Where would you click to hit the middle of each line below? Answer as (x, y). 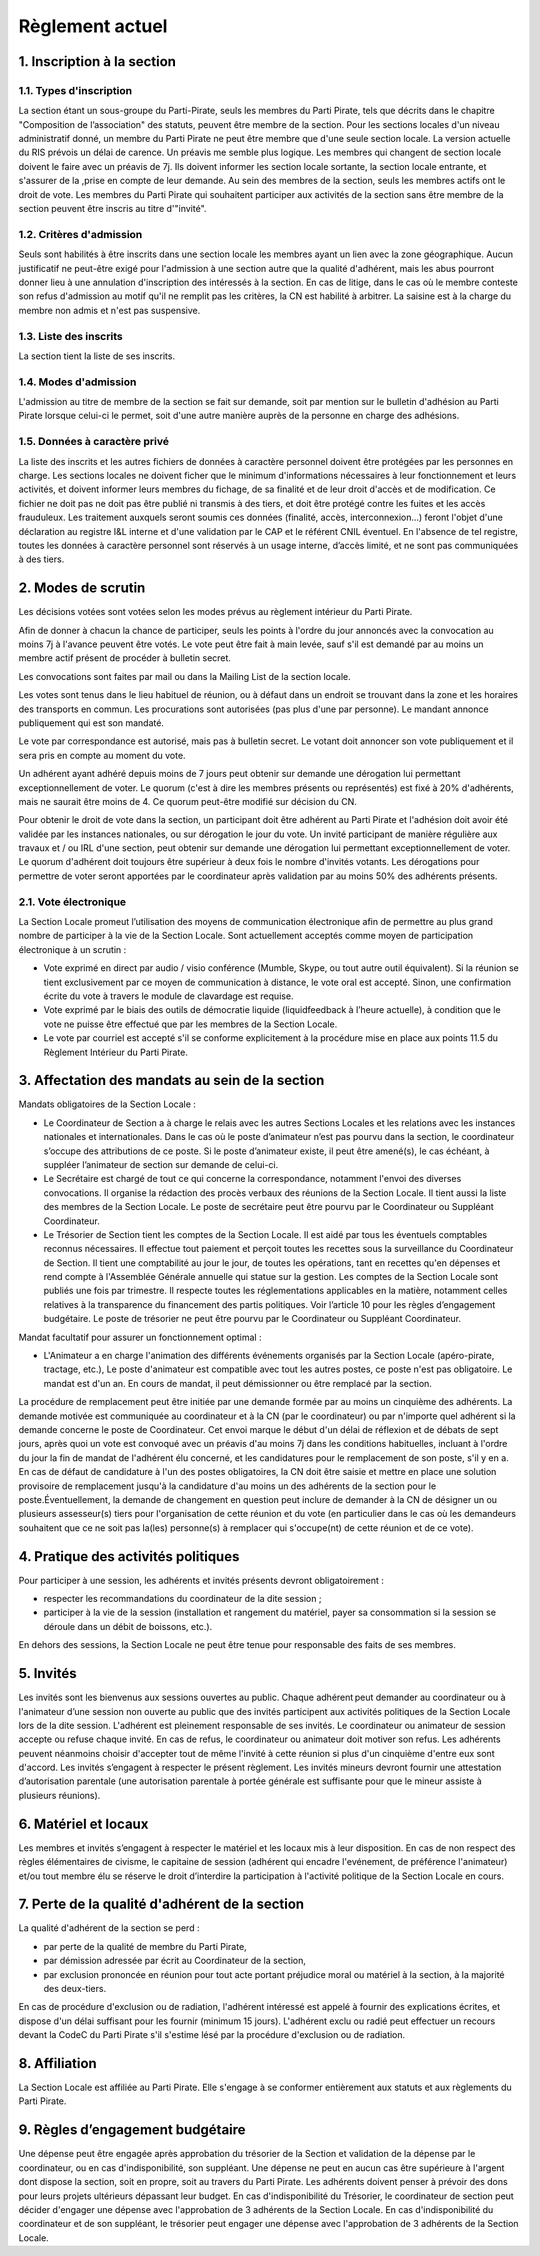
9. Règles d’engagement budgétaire (132, 2130)
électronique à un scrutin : (72, 949)
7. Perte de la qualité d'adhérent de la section (161, 1904)
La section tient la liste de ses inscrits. (96, 356)
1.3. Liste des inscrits (71, 336)
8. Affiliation (57, 2063)
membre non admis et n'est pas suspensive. (109, 310)
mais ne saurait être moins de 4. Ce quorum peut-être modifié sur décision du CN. (187, 801)
